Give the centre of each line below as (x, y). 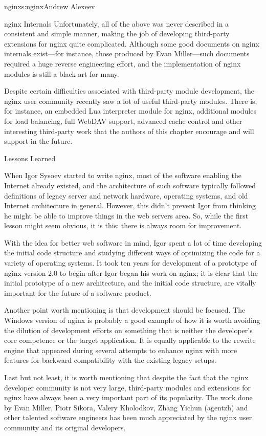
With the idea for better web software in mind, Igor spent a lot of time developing (133, 242)
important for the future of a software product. (78, 292)
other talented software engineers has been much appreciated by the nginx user (128, 417)
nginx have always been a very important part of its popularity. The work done (128, 397)
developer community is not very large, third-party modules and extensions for (128, 387)
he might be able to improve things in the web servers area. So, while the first (126, 215)
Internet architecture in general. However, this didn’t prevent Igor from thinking (130, 205)
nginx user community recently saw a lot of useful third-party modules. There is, (131, 101)
